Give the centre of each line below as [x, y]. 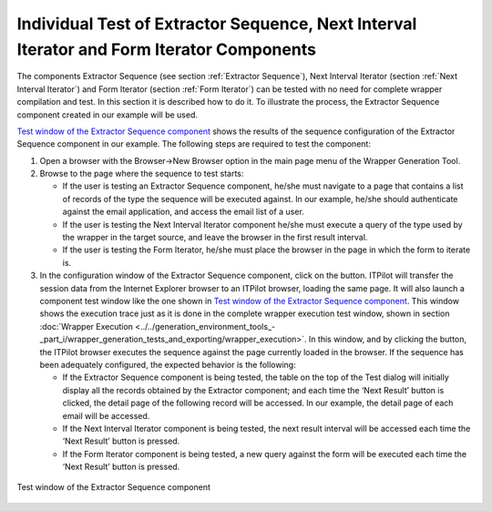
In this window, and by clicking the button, [388, 339]
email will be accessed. [106, 415]
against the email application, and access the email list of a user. [183, 212]
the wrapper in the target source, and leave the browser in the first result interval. [215, 238]
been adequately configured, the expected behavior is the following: [168, 364]
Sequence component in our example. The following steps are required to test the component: [194, 144]
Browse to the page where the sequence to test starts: [142, 174]
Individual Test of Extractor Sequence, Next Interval [217, 24]
